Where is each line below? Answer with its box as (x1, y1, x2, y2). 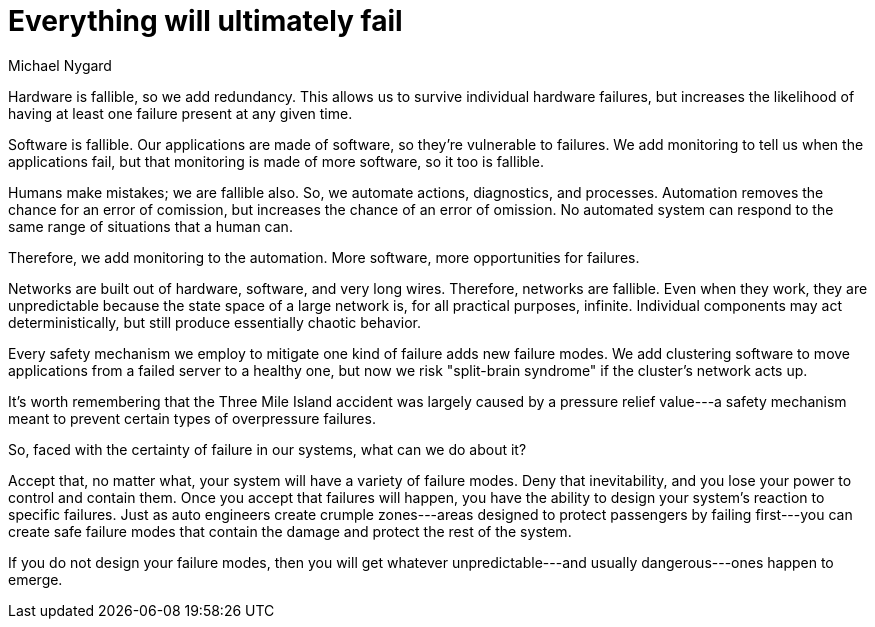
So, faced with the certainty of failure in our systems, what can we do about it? (8, 440, 527, 458)
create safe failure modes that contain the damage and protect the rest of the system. (8, 522, 572, 540)
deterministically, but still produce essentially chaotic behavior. (8, 313, 422, 331)
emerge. (8, 570, 63, 588)
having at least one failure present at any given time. (8, 104, 353, 122)
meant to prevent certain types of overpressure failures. (8, 409, 376, 427)
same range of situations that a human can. (8, 217, 293, 235)
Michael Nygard (8, 56, 112, 74)
